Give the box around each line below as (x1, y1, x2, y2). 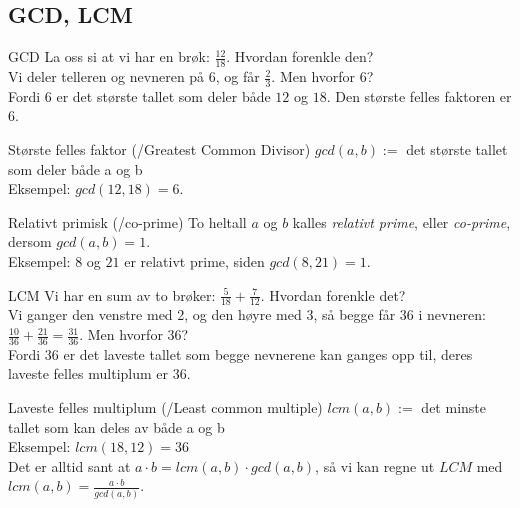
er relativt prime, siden (124, 251, 265, 272)
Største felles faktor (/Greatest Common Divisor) (8, 139, 311, 160)
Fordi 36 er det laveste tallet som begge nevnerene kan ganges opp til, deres (8, 343, 473, 364)
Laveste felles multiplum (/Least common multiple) (8, 397, 323, 418)
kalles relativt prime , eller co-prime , (292, 211, 511, 232)
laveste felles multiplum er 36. (8, 363, 191, 384)
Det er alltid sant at (8, 455, 131, 476)
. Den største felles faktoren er (326, 85, 512, 106)
